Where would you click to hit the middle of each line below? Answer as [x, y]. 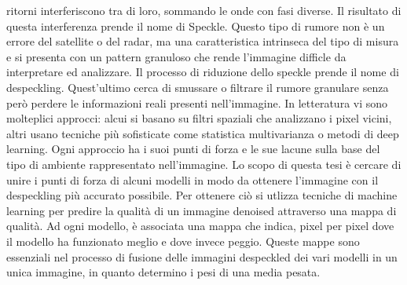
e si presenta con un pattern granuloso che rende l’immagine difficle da [176, 56]
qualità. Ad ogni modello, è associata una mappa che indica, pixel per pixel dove [200, 226]
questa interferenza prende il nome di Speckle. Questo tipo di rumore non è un [196, 26]
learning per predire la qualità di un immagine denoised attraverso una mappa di [202, 210]
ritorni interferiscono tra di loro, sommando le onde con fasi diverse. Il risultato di [204, 10]
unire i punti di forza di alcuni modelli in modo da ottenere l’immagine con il [192, 179]
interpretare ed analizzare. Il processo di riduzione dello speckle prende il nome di [203, 72]
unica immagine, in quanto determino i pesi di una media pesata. [163, 272]
